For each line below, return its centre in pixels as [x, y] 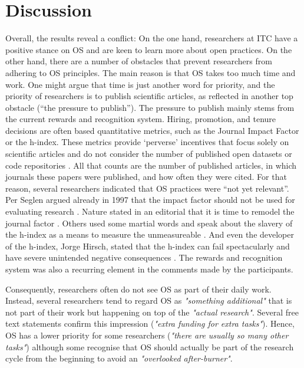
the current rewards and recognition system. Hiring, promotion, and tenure [141, 119]
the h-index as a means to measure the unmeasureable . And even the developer [150, 234]
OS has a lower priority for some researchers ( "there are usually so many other [147, 335]
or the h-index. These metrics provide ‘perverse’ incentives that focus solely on [147, 142]
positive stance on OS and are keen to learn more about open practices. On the [149, 49]
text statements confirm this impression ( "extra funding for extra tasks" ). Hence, [150, 323]
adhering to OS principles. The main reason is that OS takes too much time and [151, 72]
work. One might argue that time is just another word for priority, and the [140, 84]
